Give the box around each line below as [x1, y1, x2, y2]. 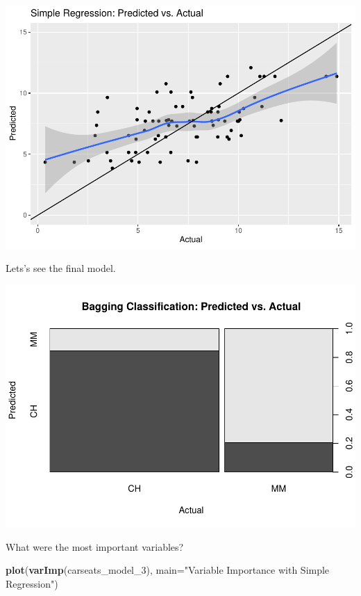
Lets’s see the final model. [6, 260, 116, 275]
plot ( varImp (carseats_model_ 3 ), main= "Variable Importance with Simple [6, 563, 330, 577]
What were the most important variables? [6, 539, 184, 554]
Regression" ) [6, 576, 58, 590]
